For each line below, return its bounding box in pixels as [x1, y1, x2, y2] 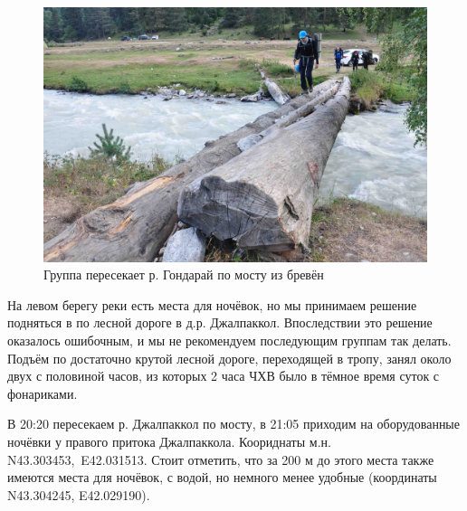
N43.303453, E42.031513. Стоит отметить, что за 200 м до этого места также [7, 449, 434, 468]
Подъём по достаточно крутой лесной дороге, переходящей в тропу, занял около [7, 348, 452, 367]
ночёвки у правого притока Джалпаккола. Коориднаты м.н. [7, 431, 331, 450]
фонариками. [7, 383, 78, 402]
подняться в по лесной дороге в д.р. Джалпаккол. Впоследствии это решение [7, 313, 433, 332]
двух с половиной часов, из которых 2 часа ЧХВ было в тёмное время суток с [7, 366, 440, 385]
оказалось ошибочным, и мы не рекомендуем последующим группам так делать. [7, 330, 452, 349]
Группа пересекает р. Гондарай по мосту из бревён [43, 265, 324, 284]
